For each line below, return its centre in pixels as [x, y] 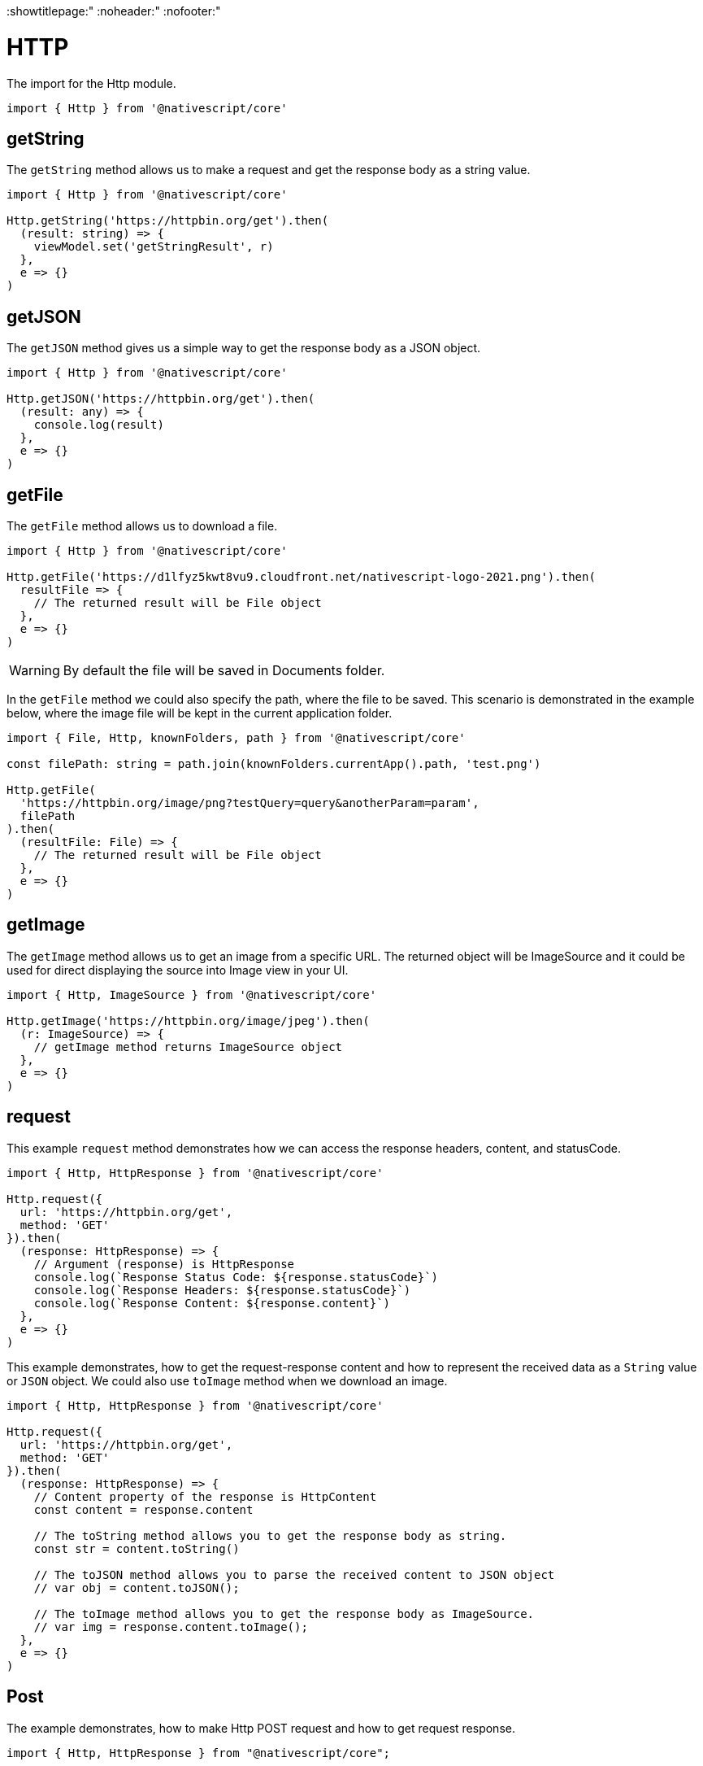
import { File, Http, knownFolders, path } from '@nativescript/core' [236, 738]
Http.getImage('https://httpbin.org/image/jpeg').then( [188, 1020]
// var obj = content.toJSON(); [137, 1587]
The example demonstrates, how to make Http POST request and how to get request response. [261, 1728]
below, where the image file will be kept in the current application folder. [200, 713]
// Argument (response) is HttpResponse [164, 1264]
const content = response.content [143, 1509]
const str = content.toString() [137, 1548]
